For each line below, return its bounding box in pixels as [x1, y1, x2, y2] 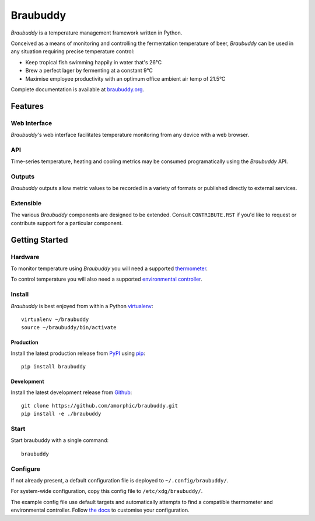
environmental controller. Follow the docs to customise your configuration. [10, 506, 190, 514]
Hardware [10, 253, 40, 261]
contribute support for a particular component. [10, 219, 123, 226]
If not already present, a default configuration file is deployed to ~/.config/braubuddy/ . [10, 477, 229, 484]
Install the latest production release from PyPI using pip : [10, 350, 145, 357]
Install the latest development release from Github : [10, 389, 132, 396]
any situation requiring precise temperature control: [10, 48, 135, 55]
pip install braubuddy [21, 363, 86, 370]
